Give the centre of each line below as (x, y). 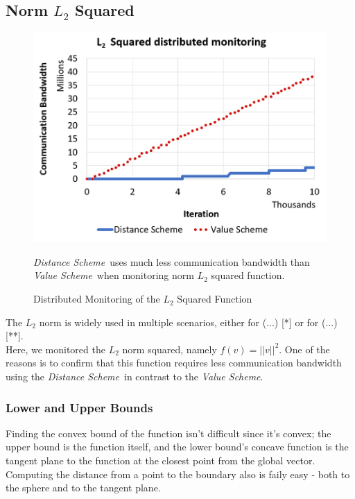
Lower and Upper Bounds (79, 407)
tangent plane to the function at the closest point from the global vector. (161, 460)
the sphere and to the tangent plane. (83, 488)
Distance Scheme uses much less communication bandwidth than (172, 261)
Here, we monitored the (55, 349)
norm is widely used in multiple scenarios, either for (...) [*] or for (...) (188, 322)
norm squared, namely (170, 349)
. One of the (304, 349)
